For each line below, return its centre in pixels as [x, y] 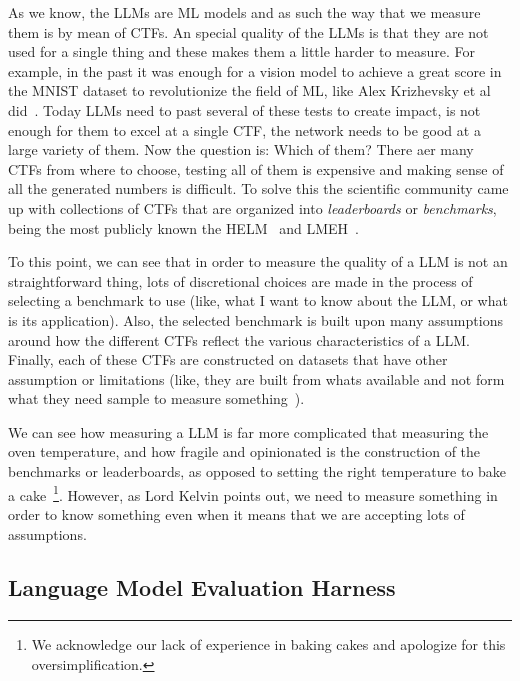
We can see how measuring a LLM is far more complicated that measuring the [248, 431]
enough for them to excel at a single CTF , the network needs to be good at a [244, 129]
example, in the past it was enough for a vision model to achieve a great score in [255, 70]
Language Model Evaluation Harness [202, 587]
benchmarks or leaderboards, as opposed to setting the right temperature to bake [257, 471]
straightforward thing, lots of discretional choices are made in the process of [240, 280]
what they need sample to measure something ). [156, 398]
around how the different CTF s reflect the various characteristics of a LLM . [239, 339]
